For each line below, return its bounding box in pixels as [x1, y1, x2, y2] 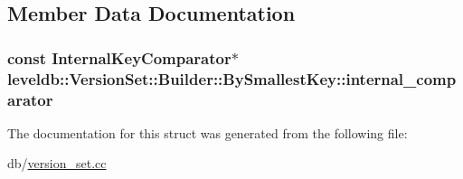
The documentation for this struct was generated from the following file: [7, 123, 408, 142]
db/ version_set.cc [7, 154, 107, 173]
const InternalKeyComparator [7, 46, 231, 69]
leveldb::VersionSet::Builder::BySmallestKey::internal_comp [7, 67, 457, 89]
